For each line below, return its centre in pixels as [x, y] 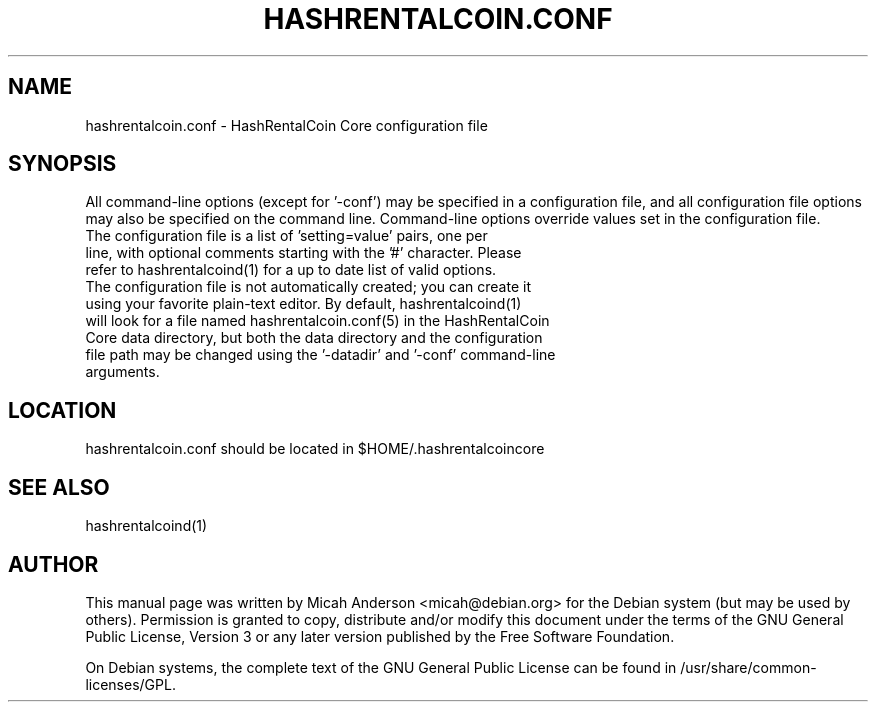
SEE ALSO [59, 487]
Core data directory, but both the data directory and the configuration [314, 338]
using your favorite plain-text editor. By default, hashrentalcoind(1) [303, 304]
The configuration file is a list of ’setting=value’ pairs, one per [286, 236]
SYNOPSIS [62, 164]
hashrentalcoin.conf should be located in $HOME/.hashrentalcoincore [315, 449]
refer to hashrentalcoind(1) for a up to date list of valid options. [291, 270]
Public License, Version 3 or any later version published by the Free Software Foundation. [380, 636]
